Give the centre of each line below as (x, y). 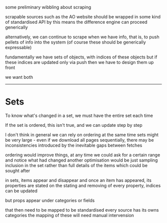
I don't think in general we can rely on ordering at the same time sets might (82, 135)
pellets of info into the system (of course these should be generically (76, 42)
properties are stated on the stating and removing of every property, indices (83, 185)
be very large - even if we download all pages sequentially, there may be (80, 140)
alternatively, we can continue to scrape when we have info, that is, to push (82, 37)
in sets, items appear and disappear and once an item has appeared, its (78, 180)
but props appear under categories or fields (50, 200)
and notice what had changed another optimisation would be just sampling (82, 160)
